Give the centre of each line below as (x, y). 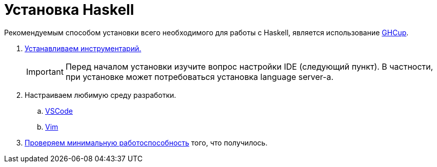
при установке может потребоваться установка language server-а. (200, 77)
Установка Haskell (69, 10)
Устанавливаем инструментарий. (83, 48)
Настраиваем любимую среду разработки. (101, 95)
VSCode (59, 111)
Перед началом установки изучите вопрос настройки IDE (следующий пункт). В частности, (249, 66)
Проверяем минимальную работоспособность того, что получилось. (146, 142)
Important (45, 71)
